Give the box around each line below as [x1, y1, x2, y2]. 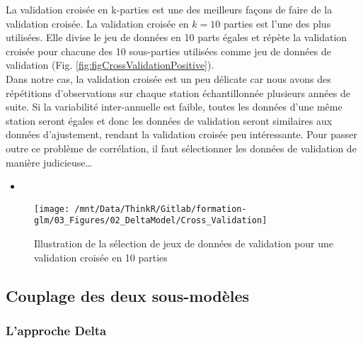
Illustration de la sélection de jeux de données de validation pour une [34, 236, 334, 251]
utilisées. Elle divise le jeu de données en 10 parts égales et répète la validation [6, 30, 347, 45]
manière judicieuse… [6, 154, 92, 169]
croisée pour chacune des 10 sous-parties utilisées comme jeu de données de [6, 43, 331, 58]
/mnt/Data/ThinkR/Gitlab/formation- [74, 203, 247, 214]
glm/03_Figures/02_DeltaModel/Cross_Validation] [34, 215, 267, 226]
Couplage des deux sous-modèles [6, 284, 249, 306]
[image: [34, 203, 70, 214]
